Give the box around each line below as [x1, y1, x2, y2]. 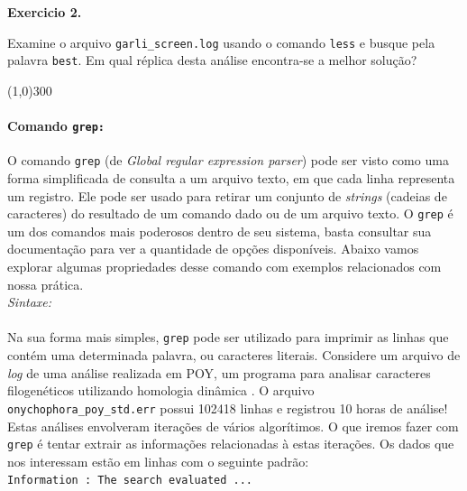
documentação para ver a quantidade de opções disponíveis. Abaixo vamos [7, 239, 419, 258]
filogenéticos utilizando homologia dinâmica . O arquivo [7, 381, 315, 400]
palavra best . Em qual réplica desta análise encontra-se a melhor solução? [7, 51, 417, 69]
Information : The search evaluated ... [7, 474, 253, 487]
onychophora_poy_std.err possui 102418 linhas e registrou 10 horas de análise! [7, 398, 448, 417]
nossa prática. [7, 274, 84, 293]
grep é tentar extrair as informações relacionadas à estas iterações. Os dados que [7, 434, 454, 453]
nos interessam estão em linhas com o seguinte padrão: [7, 451, 309, 470]
